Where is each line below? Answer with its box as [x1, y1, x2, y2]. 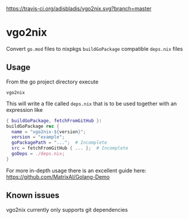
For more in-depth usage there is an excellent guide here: [6, 167, 147, 174]
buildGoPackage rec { [6, 123, 60, 129]
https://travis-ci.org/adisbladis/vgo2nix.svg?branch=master [6, 5, 152, 12]
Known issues [6, 191, 60, 201]
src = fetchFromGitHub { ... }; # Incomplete [11, 145, 129, 152]
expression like [6, 106, 43, 113]
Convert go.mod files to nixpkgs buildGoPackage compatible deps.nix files [6, 45, 183, 52]
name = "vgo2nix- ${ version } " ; [11, 128, 86, 135]
